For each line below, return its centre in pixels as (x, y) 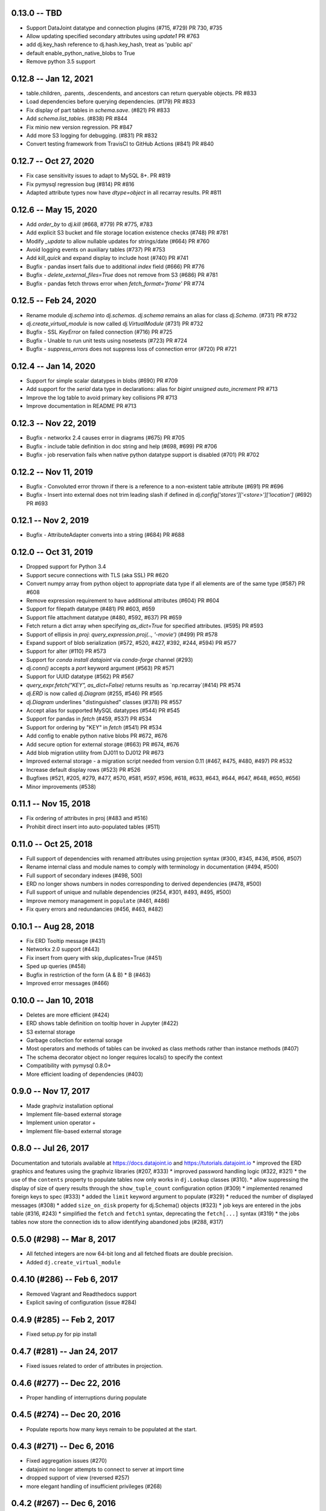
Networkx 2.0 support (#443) (63, 950)
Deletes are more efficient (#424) (68, 1015)
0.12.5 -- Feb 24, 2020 (54, 301)
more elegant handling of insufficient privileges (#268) (94, 1486)
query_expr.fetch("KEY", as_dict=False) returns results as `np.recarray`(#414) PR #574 (133, 685)
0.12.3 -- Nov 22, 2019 (54, 423)
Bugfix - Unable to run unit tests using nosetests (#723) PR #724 (107, 340)
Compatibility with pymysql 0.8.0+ (69, 1066)
